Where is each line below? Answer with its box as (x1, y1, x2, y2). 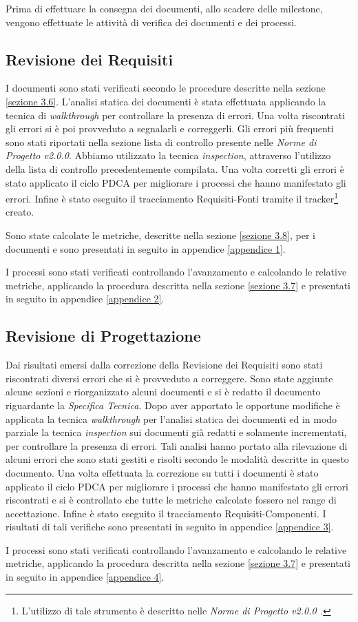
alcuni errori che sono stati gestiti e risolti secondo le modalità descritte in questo (6, 452, 349, 466)
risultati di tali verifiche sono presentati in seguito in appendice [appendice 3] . (6, 519, 334, 534)
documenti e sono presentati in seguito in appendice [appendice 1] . (6, 241, 286, 256)
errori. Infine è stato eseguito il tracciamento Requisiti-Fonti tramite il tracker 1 (6, 189, 339, 205)
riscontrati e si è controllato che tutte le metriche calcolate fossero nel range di (6, 493, 337, 507)
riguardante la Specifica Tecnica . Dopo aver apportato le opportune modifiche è (6, 397, 340, 412)
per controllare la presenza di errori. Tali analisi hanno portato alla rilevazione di (6, 438, 348, 453)
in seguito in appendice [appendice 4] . (6, 570, 165, 584)
